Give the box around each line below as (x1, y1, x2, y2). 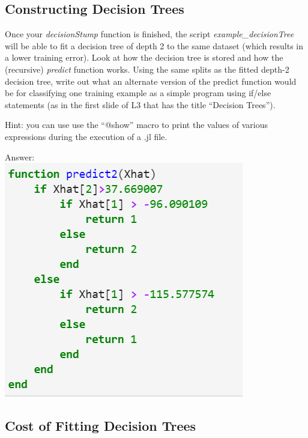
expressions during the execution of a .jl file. (5, 130, 168, 142)
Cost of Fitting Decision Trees (5, 416, 196, 435)
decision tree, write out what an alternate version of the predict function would (5, 75, 297, 87)
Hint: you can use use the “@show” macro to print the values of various (5, 118, 268, 131)
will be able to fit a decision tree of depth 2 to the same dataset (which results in (5, 39, 304, 52)
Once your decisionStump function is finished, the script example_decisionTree (5, 28, 294, 40)
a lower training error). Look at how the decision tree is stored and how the (5, 51, 283, 64)
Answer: (5, 150, 35, 163)
